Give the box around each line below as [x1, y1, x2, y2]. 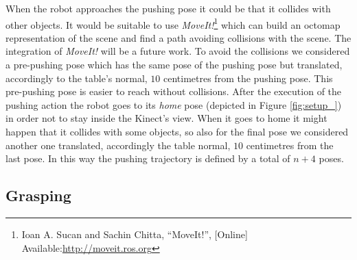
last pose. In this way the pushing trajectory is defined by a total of [5, 151, 290, 166]
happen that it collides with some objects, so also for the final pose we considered [5, 125, 349, 138]
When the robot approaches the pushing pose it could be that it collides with [5, 1, 331, 15]
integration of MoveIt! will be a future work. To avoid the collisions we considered [5, 44, 350, 58]
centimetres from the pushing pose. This [163, 70, 333, 85]
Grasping [5, 185, 71, 206]
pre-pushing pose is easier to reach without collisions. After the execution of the [5, 84, 342, 99]
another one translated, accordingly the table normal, [5, 138, 231, 152]
